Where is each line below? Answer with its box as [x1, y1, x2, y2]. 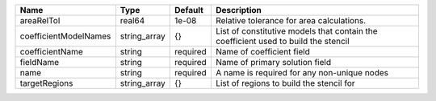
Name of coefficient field [215, 46, 311, 57]
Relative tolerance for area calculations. [215, 15, 367, 26]
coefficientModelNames [19, 30, 111, 42]
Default [174, 5, 203, 15]
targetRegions [19, 78, 73, 88]
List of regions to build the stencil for [215, 78, 355, 88]
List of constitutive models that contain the [215, 26, 379, 36]
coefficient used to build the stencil [215, 36, 350, 46]
